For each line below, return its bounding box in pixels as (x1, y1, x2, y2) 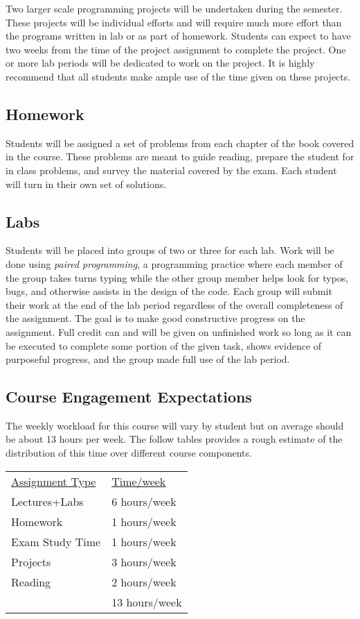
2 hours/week (111, 573, 177, 590)
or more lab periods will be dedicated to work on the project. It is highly (6, 56, 315, 70)
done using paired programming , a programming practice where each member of (6, 256, 343, 271)
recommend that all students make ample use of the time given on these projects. (6, 69, 351, 83)
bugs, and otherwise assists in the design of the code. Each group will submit (6, 284, 332, 298)
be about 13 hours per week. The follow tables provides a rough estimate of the (6, 432, 343, 446)
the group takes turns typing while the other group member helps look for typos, (6, 270, 349, 285)
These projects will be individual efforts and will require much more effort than (6, 15, 342, 29)
